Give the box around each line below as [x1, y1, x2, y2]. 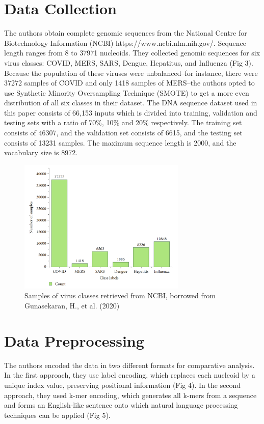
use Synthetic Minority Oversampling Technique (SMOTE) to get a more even [4, 87, 249, 98]
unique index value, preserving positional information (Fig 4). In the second [4, 379, 241, 390]
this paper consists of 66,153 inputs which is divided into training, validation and [4, 107, 257, 118]
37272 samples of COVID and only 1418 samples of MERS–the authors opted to [4, 77, 255, 88]
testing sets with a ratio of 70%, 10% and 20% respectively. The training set [4, 117, 242, 128]
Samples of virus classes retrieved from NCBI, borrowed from [24, 290, 216, 301]
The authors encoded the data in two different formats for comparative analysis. [4, 359, 255, 370]
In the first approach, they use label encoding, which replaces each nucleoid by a [4, 370, 255, 380]
